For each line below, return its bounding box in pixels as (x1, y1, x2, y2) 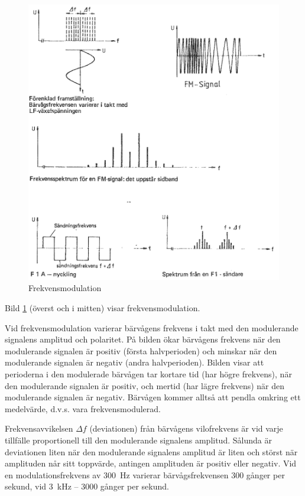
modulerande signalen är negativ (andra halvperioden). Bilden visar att (5, 356, 264, 368)
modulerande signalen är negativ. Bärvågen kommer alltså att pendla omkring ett (5, 391, 301, 403)
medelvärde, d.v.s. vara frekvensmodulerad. (5, 402, 161, 415)
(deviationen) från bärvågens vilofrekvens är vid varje (89, 422, 283, 435)
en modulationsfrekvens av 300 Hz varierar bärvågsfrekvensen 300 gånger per (5, 468, 285, 481)
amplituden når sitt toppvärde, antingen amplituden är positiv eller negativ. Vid (5, 457, 297, 469)
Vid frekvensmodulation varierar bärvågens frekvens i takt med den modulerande (5, 321, 298, 334)
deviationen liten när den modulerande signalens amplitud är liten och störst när (5, 445, 298, 458)
